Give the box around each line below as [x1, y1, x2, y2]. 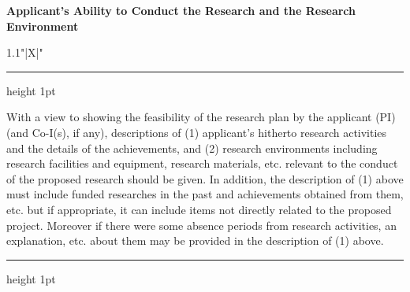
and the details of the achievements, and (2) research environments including [6, 139, 378, 156]
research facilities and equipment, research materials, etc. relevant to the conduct [6, 155, 398, 172]
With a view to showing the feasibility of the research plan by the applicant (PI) [6, 109, 396, 125]
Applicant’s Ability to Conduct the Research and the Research [6, 2, 356, 18]
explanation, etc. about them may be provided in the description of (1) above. [6, 232, 384, 249]
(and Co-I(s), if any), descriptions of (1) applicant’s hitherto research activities [6, 124, 387, 140]
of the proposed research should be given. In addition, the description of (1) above [6, 170, 404, 187]
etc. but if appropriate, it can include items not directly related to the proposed [6, 201, 392, 217]
